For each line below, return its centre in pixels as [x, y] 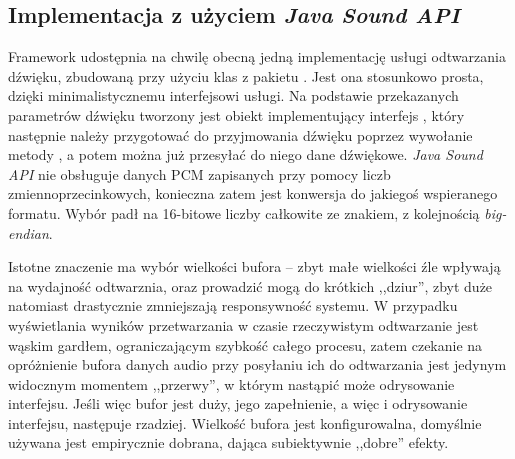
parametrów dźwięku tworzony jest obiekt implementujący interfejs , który [236, 114]
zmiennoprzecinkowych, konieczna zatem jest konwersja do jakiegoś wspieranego [253, 193]
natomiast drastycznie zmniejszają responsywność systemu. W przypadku [233, 305]
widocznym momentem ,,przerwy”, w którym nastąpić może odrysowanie [231, 383]
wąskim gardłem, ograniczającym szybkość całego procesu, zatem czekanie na [245, 344]
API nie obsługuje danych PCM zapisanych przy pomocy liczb [199, 173]
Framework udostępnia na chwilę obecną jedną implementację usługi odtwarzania [257, 56]
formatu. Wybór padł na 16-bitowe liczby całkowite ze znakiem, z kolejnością [244, 212]
